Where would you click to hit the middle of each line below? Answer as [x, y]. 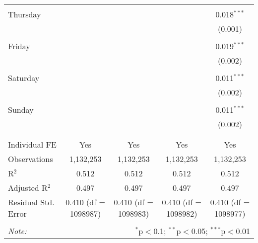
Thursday [25, 14]
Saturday [24, 78]
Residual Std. [31, 202]
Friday [19, 46]
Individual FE [32, 144]
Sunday [21, 110]
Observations [31, 159]
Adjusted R [28, 188]
